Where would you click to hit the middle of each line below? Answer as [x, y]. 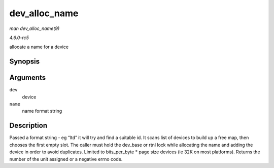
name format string [42, 111]
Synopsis [25, 62]
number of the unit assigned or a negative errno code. [66, 159]
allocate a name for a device [39, 47]
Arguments [28, 78]
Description [28, 126]
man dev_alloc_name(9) [35, 28]
